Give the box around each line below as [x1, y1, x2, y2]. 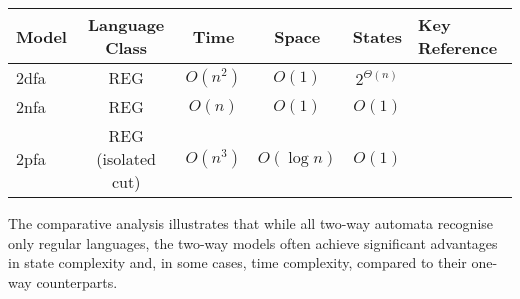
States [352, 24, 403, 48]
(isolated [96, 147, 156, 170]
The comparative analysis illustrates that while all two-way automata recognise [8, 213, 494, 233]
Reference [418, 36, 498, 59]
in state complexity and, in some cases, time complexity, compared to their [8, 252, 467, 273]
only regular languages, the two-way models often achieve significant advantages [8, 232, 498, 253]
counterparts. [36, 271, 118, 292]
